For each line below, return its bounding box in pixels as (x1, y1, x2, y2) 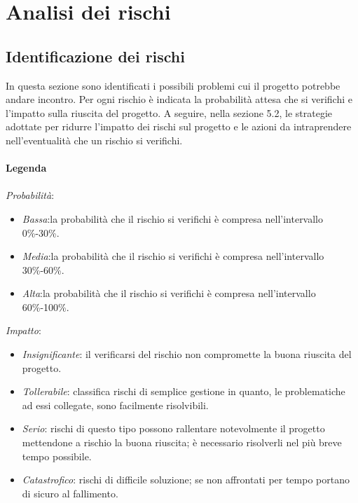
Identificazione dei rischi (6, 45, 185, 67)
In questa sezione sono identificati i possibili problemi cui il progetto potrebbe (6, 78, 340, 92)
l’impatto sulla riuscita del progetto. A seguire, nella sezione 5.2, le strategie (6, 105, 333, 120)
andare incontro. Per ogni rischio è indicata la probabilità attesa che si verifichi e (6, 92, 352, 106)
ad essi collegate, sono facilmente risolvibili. (22, 397, 209, 412)
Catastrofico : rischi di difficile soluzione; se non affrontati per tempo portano (22, 472, 350, 487)
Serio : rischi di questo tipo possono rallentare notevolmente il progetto (22, 421, 325, 436)
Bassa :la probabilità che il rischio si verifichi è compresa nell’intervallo (22, 211, 324, 226)
